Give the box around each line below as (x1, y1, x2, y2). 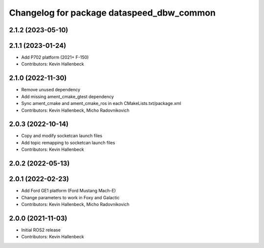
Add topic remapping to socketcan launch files (21, 140, 115, 145)
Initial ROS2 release (21, 227, 61, 233)
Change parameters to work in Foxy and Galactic (21, 194, 120, 200)
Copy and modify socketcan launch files (21, 133, 103, 139)
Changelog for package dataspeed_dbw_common (9, 7, 216, 18)
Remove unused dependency (21, 87, 81, 93)
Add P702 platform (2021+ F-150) (21, 54, 89, 61)
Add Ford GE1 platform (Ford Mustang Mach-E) (21, 188, 116, 194)
